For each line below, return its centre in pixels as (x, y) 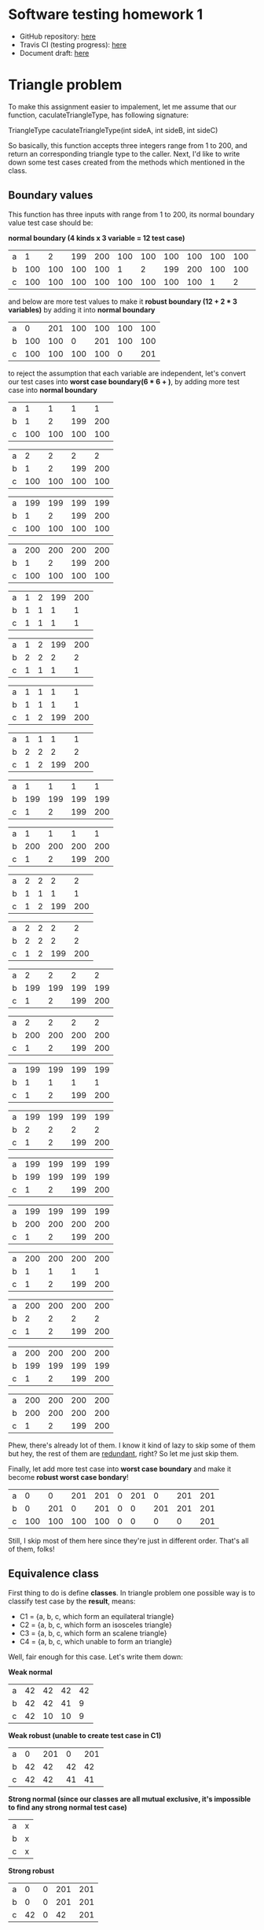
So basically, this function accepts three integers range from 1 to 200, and (128, 145)
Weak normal (30, 1672)
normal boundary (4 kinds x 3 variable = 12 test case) (97, 238)
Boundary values (51, 196)
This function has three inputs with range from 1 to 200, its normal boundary (132, 214)
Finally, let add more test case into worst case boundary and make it (120, 1469)
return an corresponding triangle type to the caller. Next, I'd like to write (124, 153)
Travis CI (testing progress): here (73, 44)
